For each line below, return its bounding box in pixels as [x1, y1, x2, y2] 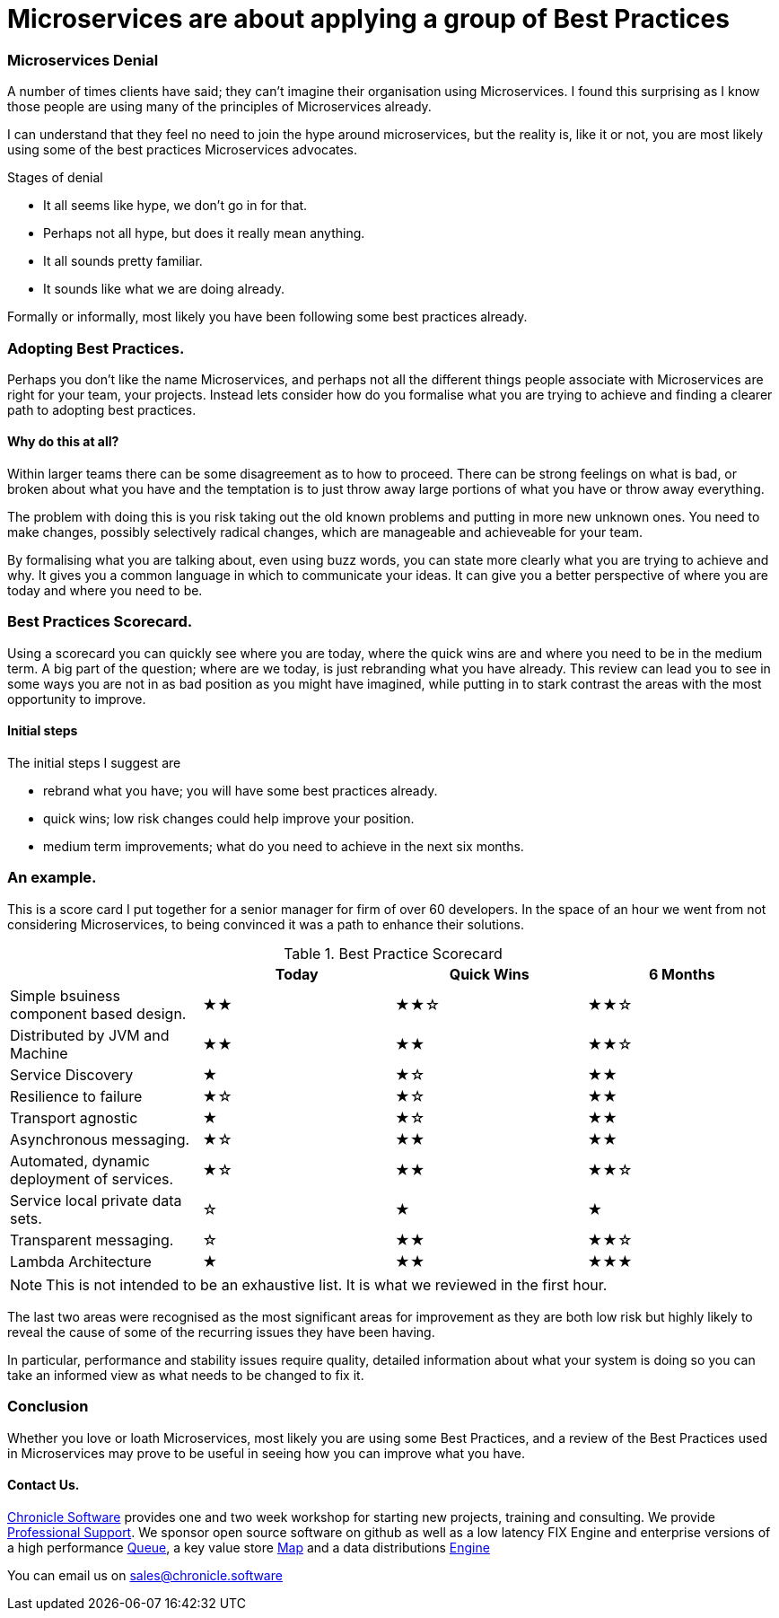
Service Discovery [10, 1065, 134, 1084]
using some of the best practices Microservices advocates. [7, 142, 358, 158]
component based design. [10, 1004, 187, 1023]
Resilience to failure [10, 1086, 143, 1105]
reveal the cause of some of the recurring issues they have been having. [7, 1323, 435, 1340]
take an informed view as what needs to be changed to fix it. [7, 1367, 364, 1383]
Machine [10, 1043, 68, 1062]
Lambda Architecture [10, 1252, 152, 1271]
